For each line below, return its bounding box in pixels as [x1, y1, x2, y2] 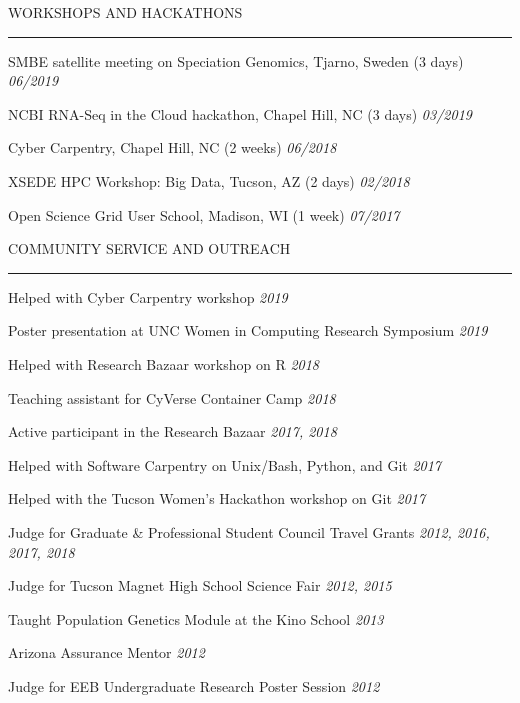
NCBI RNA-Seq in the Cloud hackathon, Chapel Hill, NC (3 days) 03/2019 [8, 103, 472, 124]
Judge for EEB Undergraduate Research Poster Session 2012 [8, 675, 380, 696]
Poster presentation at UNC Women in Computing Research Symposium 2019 [8, 320, 488, 341]
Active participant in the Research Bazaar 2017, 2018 [8, 421, 337, 442]
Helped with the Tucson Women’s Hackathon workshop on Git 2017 [8, 488, 426, 509]
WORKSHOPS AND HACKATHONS [8, 2, 243, 22]
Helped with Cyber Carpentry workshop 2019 [8, 286, 288, 307]
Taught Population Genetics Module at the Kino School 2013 [8, 608, 384, 629]
